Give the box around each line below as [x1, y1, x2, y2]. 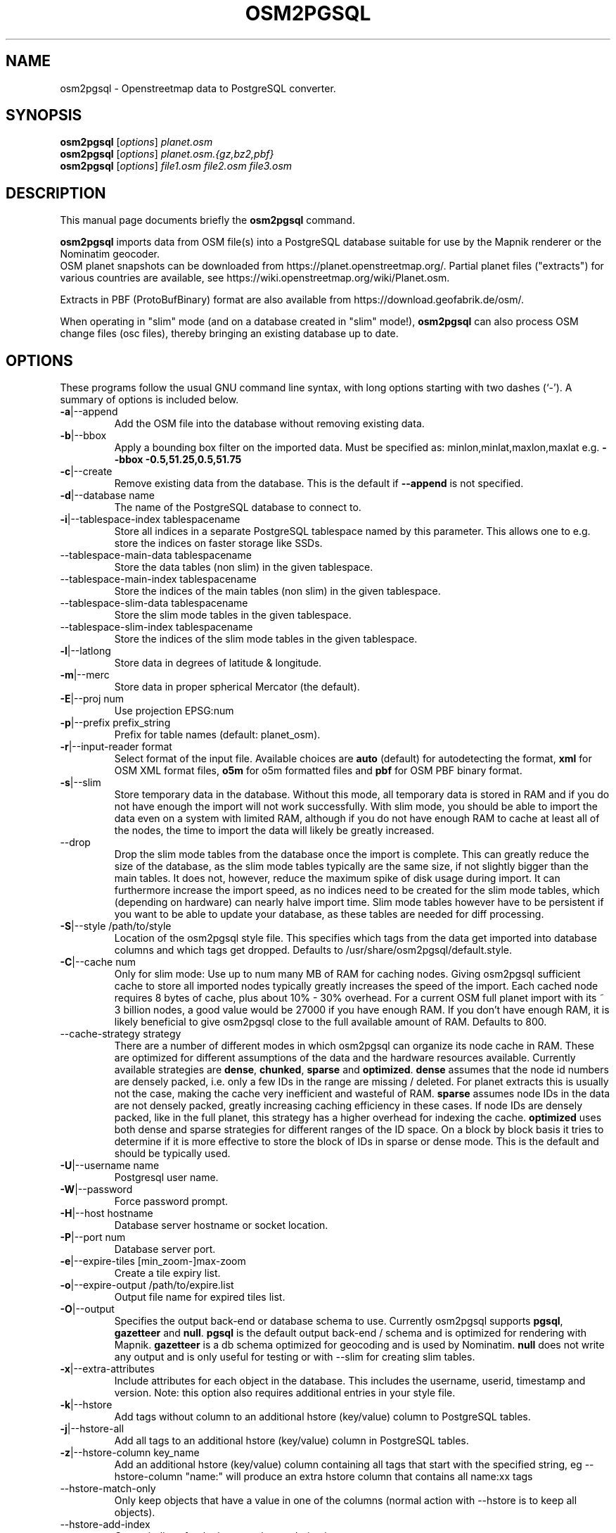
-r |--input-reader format [60, 740, 172, 753]
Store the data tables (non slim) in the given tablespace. [114, 561, 373, 574]
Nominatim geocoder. [60, 248, 160, 260]
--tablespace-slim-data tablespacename [60, 597, 248, 610]
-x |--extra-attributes [60, 1363, 155, 1375]
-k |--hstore [60, 1399, 113, 1411]
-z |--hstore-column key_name [60, 1446, 200, 1459]
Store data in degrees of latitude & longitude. [114, 657, 322, 669]
